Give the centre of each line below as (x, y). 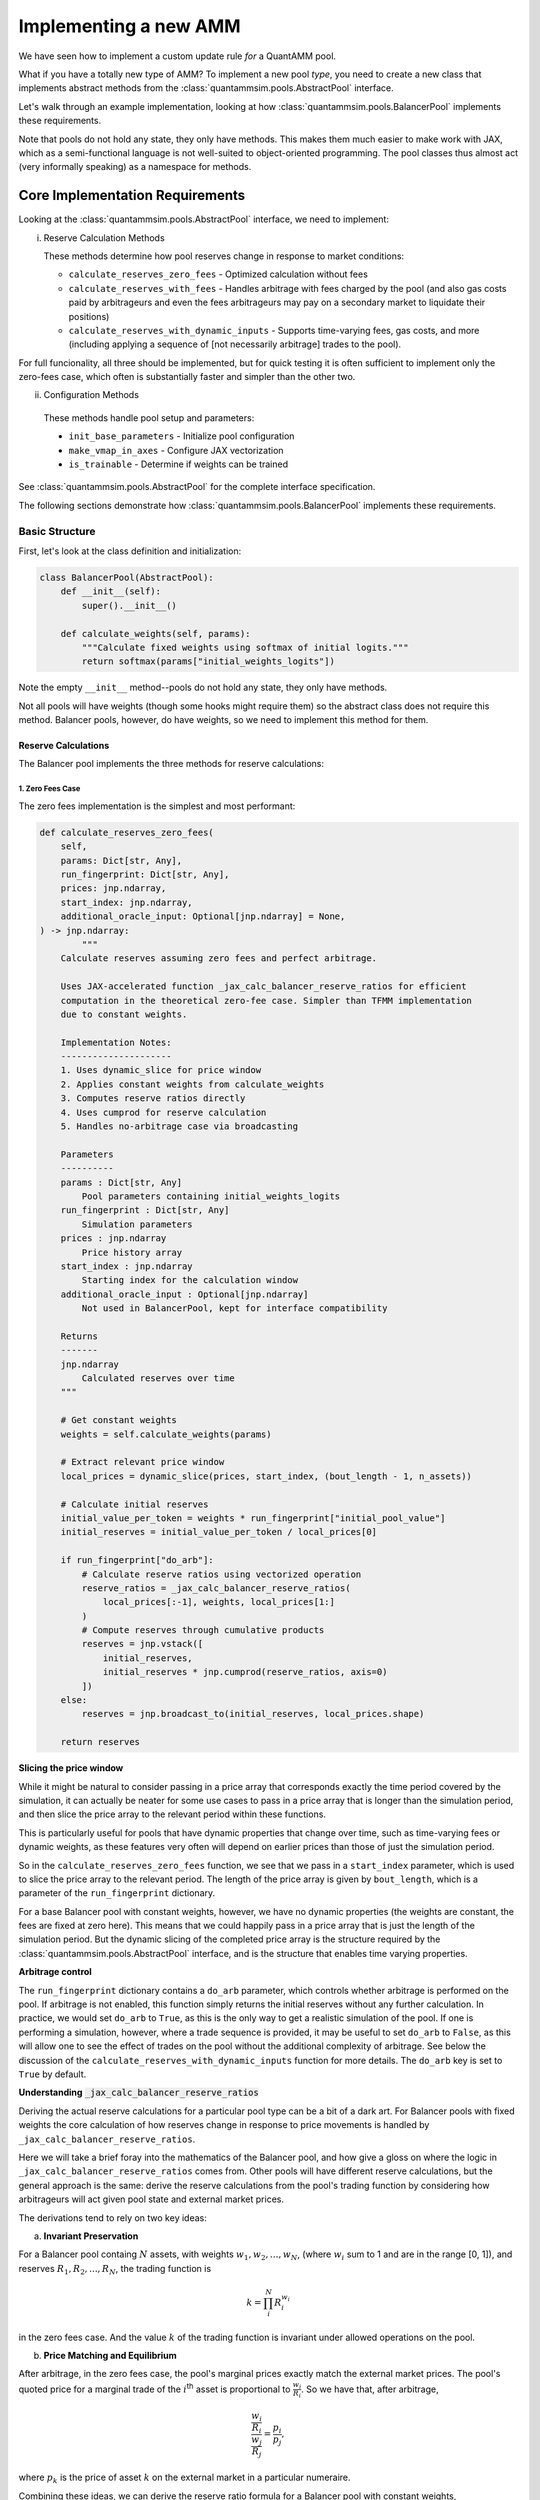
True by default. (52, 2074)
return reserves (100, 1742)
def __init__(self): (111, 591)
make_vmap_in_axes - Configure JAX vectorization (176, 450)
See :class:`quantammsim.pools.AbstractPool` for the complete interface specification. (197, 487)
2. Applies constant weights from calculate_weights (192, 1084)
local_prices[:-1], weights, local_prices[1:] (218, 1602)
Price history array (132, 1252)
